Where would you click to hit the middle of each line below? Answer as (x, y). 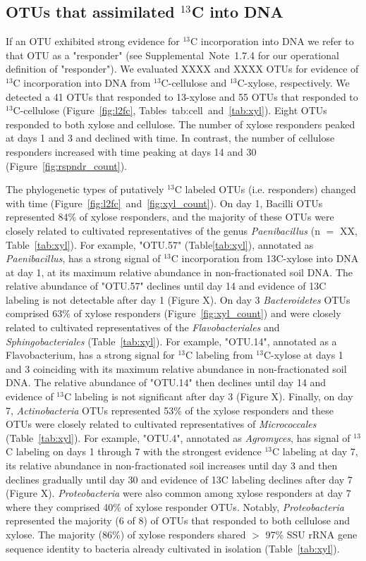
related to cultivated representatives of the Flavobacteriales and (143, 327)
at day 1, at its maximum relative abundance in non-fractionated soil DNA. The (179, 272)
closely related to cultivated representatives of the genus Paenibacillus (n (163, 230)
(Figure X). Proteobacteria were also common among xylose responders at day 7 (178, 493)
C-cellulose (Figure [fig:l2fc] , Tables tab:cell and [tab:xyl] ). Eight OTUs (170, 110)
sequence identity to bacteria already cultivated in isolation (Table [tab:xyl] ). (173, 548)
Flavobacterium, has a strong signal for (90, 355)
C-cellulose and (194, 82)
